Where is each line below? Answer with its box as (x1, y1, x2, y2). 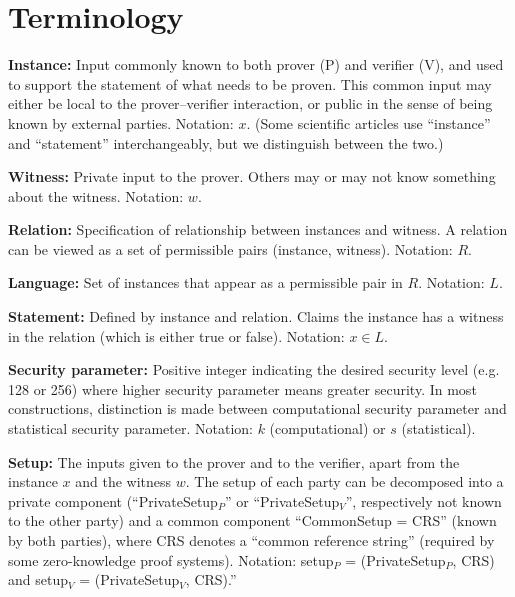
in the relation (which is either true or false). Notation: (8, 325, 345, 346)
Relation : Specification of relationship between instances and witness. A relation (8, 219, 508, 240)
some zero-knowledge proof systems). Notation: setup (8, 549, 334, 570)
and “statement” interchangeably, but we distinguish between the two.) (8, 132, 444, 153)
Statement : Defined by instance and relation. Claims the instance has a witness (8, 306, 504, 327)
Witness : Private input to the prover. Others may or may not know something (8, 166, 496, 187)
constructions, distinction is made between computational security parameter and (8, 398, 507, 419)
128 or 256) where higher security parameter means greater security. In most (8, 378, 477, 399)
